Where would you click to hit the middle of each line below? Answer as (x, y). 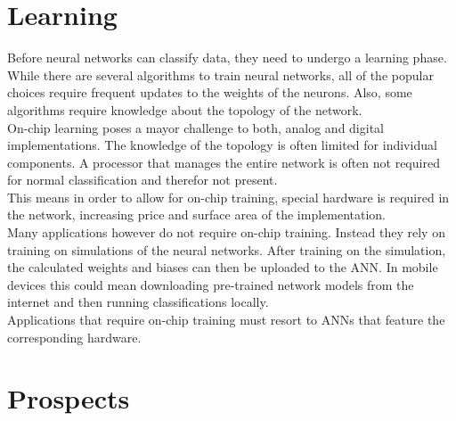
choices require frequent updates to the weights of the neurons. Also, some (210, 92)
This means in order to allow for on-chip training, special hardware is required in (228, 197)
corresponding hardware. (74, 337)
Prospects (69, 398)
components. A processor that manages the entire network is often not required (224, 162)
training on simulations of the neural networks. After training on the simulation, (227, 249)
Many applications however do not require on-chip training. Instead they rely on (226, 232)
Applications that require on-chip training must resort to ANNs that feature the (226, 320)
